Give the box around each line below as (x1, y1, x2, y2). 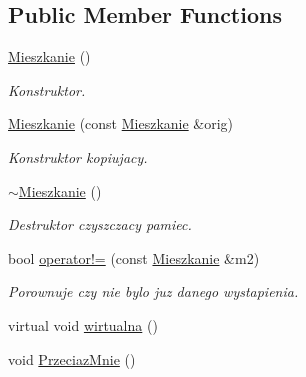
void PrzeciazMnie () (8, 348, 136, 369)
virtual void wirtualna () (8, 314, 158, 335)
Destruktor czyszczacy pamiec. (8, 214, 192, 235)
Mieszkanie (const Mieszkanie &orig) (8, 113, 234, 134)
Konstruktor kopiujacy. (8, 146, 148, 167)
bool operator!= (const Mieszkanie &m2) (8, 247, 260, 268)
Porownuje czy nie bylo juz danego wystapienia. (8, 281, 299, 302)
